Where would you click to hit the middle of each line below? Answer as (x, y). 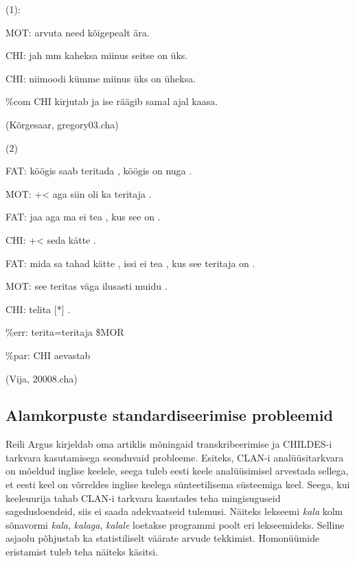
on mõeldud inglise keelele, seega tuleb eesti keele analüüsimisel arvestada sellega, (177, 471)
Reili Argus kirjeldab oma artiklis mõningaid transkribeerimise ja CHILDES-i (169, 444)
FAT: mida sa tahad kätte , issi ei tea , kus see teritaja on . (130, 263)
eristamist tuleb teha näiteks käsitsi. (82, 552)
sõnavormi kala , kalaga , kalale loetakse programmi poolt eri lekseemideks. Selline (175, 524)
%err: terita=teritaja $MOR (65, 332)
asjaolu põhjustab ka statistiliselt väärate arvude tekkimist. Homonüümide (163, 538)
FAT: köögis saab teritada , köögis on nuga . (99, 171)
